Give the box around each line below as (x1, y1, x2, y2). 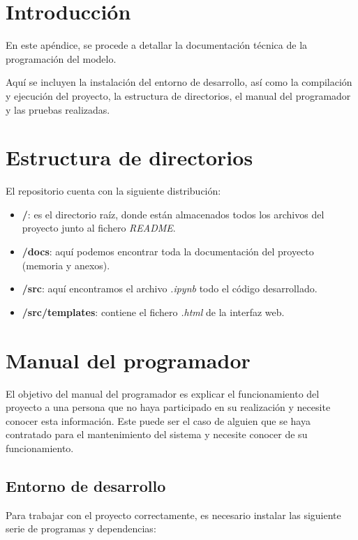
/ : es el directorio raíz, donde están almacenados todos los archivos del (22, 207, 325, 221)
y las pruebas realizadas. (6, 102, 110, 117)
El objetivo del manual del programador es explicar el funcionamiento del (6, 386, 320, 400)
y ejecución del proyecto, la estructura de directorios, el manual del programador (6, 88, 351, 103)
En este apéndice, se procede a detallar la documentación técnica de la (6, 38, 308, 52)
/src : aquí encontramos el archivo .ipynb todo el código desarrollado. (22, 281, 318, 296)
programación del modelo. (6, 51, 117, 66)
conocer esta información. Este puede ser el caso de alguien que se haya (6, 413, 311, 428)
